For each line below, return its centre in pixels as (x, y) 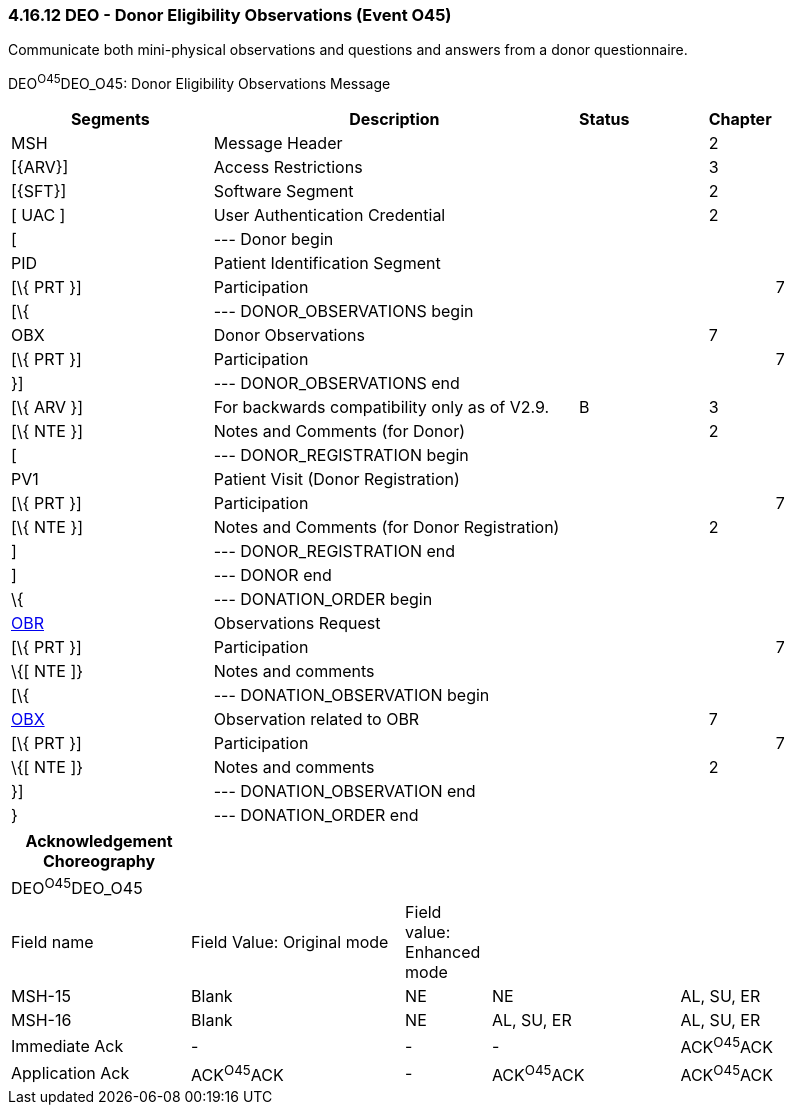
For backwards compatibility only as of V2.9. (381, 407)
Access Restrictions (288, 167)
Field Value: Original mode (290, 942)
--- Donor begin (273, 239)
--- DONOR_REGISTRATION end (334, 551)
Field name (52, 942)
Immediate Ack (67, 1046)
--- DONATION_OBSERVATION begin (351, 695)
